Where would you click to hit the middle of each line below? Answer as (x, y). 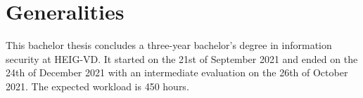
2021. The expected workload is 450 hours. (97, 86)
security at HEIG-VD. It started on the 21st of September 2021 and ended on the (182, 58)
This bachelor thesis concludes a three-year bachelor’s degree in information (169, 45)
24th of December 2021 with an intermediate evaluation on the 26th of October (177, 72)
